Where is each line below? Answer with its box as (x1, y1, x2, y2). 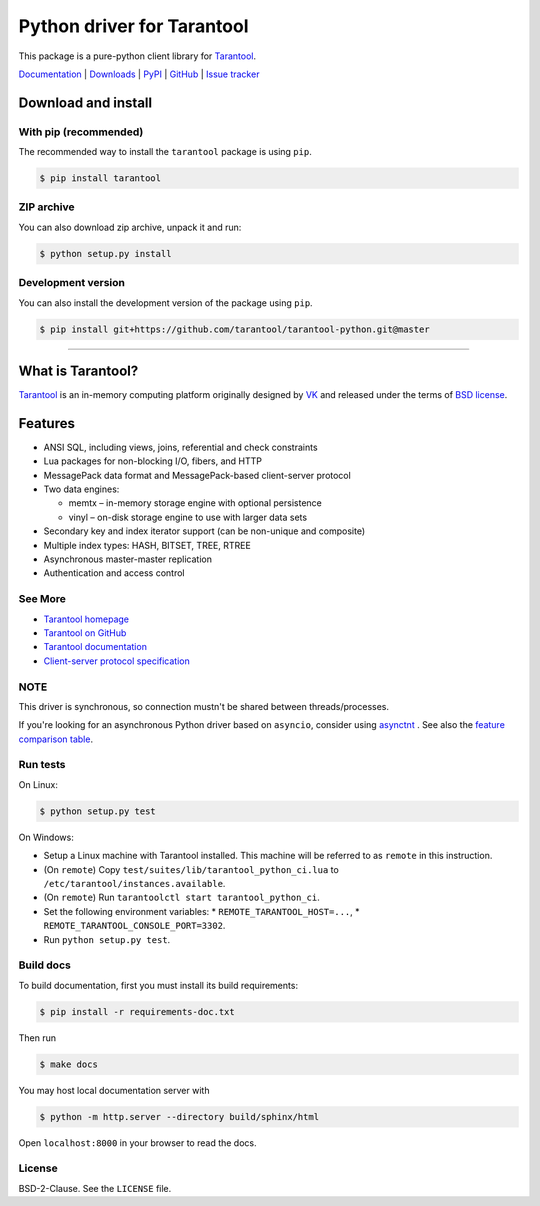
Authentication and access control (43, 567, 185, 579)
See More (18, 592, 67, 606)
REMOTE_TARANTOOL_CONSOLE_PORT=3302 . (43, 920, 226, 932)
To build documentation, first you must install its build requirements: (18, 979, 299, 991)
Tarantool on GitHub (43, 626, 127, 639)
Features (18, 415, 75, 432)
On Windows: (18, 831, 74, 843)
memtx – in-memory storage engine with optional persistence (68, 497, 322, 509)
